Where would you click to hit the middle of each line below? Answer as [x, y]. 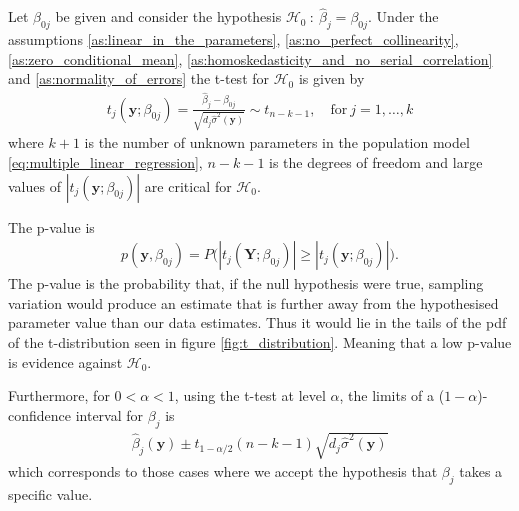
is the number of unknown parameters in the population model [277, 142]
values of [34, 185]
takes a [481, 471]
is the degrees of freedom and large [376, 161]
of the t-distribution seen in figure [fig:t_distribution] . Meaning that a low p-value [260, 341]
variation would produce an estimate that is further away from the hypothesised [253, 302]
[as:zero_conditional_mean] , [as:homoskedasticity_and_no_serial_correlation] [250, 58]
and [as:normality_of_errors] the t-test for [139, 78]
